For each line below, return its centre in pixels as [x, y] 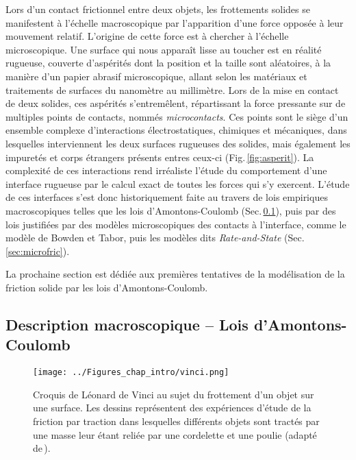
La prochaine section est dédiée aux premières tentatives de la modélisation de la [175, 274]
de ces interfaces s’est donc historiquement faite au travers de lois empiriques [167, 197]
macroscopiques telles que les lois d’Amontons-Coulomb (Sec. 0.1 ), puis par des [171, 210]
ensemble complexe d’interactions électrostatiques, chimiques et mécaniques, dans [176, 130]
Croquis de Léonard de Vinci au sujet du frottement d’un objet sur [174, 394]
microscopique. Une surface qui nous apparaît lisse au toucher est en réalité [164, 49]
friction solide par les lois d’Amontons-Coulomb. [107, 287]
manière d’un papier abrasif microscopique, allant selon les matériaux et [156, 76]
